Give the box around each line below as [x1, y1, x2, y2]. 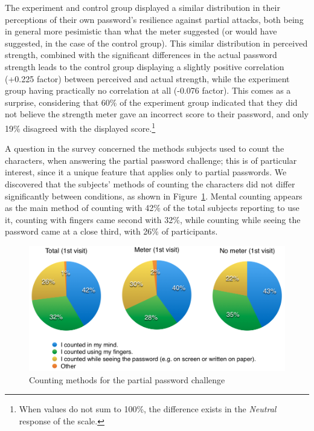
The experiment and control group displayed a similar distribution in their [5, 1, 280, 13]
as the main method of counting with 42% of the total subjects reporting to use [5, 201, 300, 214]
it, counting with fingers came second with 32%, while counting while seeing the [5, 213, 301, 225]
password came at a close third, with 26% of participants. [5, 225, 218, 238]
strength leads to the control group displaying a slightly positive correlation [5, 60, 284, 73]
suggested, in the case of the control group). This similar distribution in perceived [5, 36, 308, 49]
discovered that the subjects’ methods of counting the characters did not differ [5, 177, 295, 190]
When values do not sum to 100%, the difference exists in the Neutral [19, 403, 277, 415]
